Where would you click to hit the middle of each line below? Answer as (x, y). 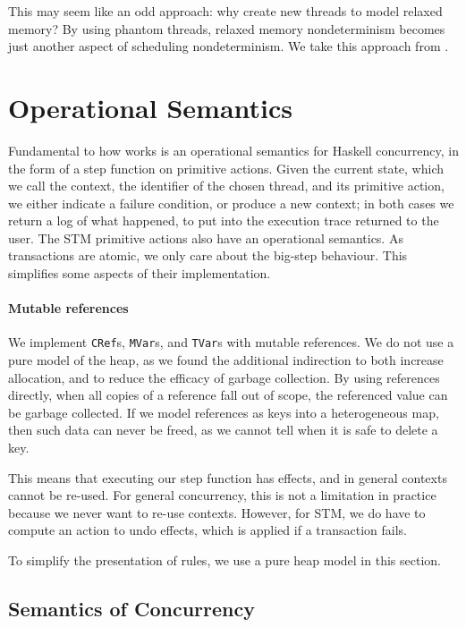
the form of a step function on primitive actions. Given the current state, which (226, 168)
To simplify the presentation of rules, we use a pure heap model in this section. (225, 560)
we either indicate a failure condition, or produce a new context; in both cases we (231, 203)
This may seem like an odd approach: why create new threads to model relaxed (225, 11)
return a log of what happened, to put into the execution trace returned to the (224, 220)
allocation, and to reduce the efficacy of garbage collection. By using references (224, 377)
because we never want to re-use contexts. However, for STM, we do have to (217, 512)
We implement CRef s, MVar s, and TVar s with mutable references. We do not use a (231, 342)
